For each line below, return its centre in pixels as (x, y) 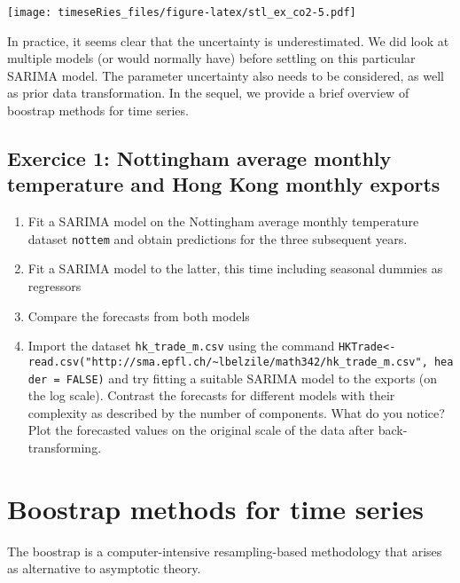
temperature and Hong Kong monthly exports (224, 184)
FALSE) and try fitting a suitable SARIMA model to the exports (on (252, 378)
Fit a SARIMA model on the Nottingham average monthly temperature (223, 221)
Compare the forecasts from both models (139, 315)
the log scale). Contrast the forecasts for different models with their (211, 395)
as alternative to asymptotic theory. (104, 568)
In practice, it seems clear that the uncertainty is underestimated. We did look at (228, 40)
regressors (55, 286)
